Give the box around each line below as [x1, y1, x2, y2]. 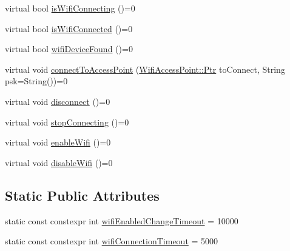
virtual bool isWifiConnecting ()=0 [5, 2, 135, 14]
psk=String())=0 [5, 75, 68, 87]
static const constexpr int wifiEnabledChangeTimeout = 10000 [5, 214, 238, 227]
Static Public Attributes [5, 186, 160, 204]
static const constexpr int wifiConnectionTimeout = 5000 [5, 235, 218, 247]
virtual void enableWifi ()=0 [5, 136, 111, 149]
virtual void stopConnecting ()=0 [5, 115, 129, 128]
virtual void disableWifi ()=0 [5, 156, 113, 169]
